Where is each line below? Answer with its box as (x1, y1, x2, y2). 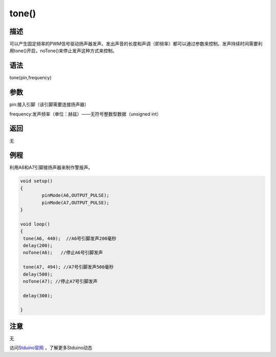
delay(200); (23, 242, 53, 248)
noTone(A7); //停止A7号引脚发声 (23, 278, 98, 284)
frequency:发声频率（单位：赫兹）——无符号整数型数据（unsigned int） (9, 110, 162, 117)
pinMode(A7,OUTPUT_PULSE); (41, 199, 109, 206)
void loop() (20, 221, 51, 227)
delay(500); (23, 271, 53, 277)
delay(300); (23, 293, 53, 299)
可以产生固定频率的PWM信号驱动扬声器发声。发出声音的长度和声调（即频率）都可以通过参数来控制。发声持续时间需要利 (9, 41, 263, 47)
